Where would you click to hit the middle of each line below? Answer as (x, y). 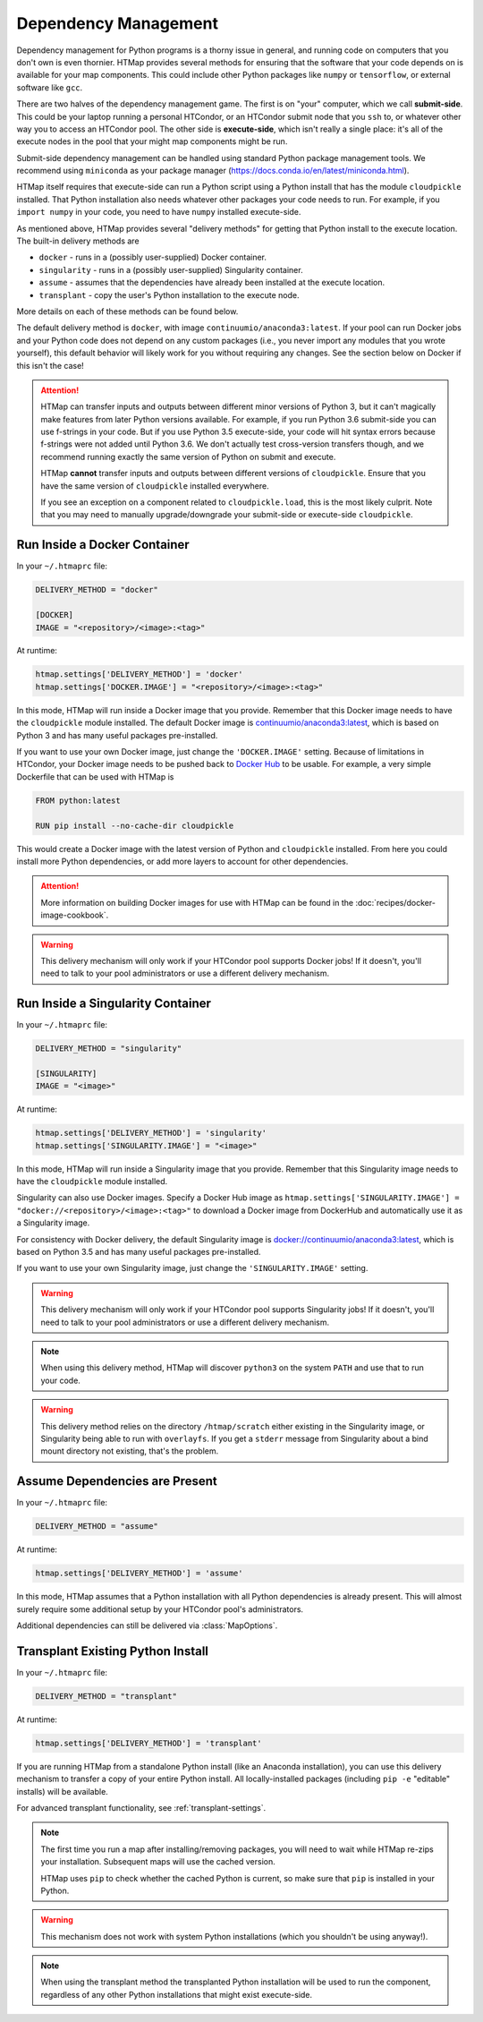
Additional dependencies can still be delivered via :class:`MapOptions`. (147, 1625)
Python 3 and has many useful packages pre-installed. (117, 735)
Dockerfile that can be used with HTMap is (95, 776)
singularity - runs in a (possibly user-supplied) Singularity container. (171, 269)
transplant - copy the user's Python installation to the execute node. (169, 294)
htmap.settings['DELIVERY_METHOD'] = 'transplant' (149, 1743)
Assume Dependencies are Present (117, 1481)
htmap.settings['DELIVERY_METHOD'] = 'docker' (139, 674)
